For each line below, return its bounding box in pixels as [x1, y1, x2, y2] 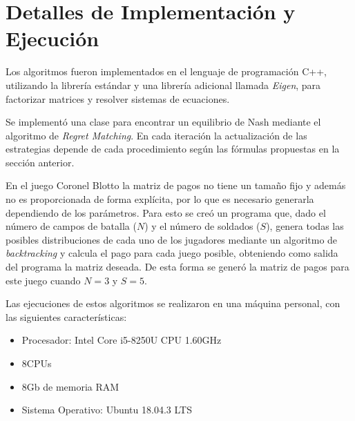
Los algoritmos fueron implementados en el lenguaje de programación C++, [6, 64, 327, 79]
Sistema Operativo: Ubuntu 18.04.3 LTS [21, 402, 192, 417]
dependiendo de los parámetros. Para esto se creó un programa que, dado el [6, 205, 326, 219]
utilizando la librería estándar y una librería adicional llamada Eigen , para [6, 77, 321, 92]
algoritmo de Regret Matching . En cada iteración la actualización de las [6, 128, 307, 142]
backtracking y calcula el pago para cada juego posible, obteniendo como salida [6, 246, 338, 260]
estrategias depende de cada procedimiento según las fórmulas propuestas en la [6, 141, 340, 156]
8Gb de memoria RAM [21, 379, 119, 393]
